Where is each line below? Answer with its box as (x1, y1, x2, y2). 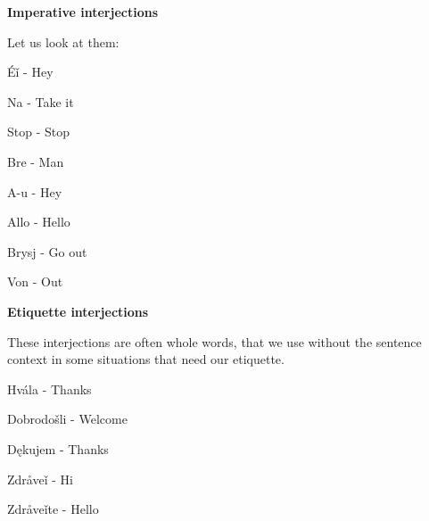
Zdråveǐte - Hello (7, 500, 99, 518)
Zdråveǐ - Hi (7, 469, 73, 488)
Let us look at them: (7, 32, 120, 51)
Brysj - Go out (7, 242, 87, 260)
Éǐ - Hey (7, 62, 54, 81)
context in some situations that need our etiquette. (7, 350, 285, 368)
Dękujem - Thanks (7, 439, 109, 458)
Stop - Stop (7, 122, 70, 141)
